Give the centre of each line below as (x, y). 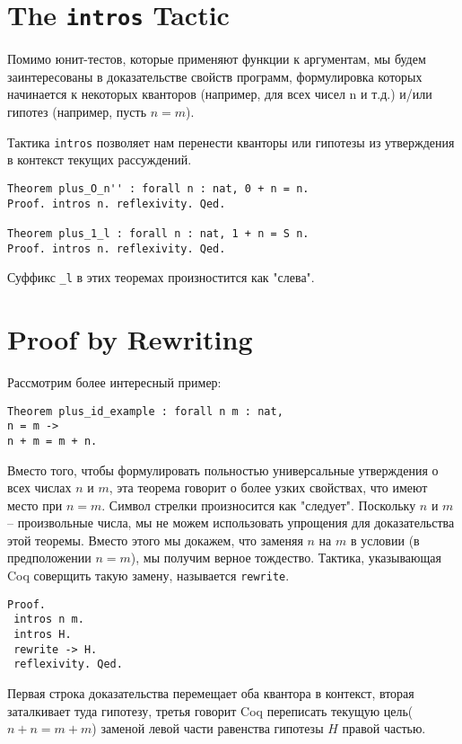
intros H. (43, 635)
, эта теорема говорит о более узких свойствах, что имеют (268, 487)
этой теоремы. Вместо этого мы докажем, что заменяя (155, 540)
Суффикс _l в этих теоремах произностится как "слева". (161, 277)
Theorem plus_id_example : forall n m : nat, (145, 411)
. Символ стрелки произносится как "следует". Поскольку (259, 505)
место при (35, 505)
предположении (49, 558)
